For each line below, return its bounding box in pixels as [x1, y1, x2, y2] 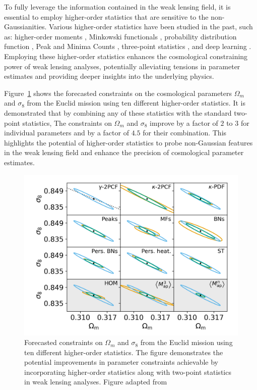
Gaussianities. [4, 21, 47, 32]
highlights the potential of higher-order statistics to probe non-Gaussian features [4, 137, 253, 148]
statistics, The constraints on [22, 117, 112, 128]
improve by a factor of [150, 117, 218, 128]
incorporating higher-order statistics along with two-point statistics [24, 366, 231, 377]
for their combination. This [143, 127, 227, 138]
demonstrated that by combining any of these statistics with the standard [4, 107, 232, 118]
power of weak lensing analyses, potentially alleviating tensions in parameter [4, 61, 240, 71]
